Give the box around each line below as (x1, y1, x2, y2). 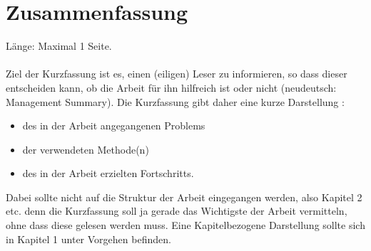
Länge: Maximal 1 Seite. (6, 38, 112, 53)
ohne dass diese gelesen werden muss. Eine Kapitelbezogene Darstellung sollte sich (6, 218, 365, 233)
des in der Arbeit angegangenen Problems (22, 118, 205, 133)
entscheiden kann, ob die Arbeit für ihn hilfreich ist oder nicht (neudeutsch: (6, 80, 337, 95)
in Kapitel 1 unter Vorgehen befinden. (6, 231, 171, 246)
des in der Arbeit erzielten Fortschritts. (22, 166, 194, 181)
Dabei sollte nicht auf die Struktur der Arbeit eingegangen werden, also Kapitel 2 (6, 189, 362, 204)
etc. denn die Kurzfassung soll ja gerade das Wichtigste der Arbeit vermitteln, (6, 203, 347, 218)
